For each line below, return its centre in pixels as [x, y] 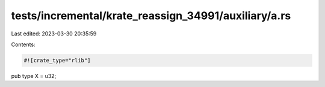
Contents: [23, 44]
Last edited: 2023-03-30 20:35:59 [54, 34]
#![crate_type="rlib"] [57, 60]
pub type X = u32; [34, 76]
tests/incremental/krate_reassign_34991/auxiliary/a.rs [151, 16]
